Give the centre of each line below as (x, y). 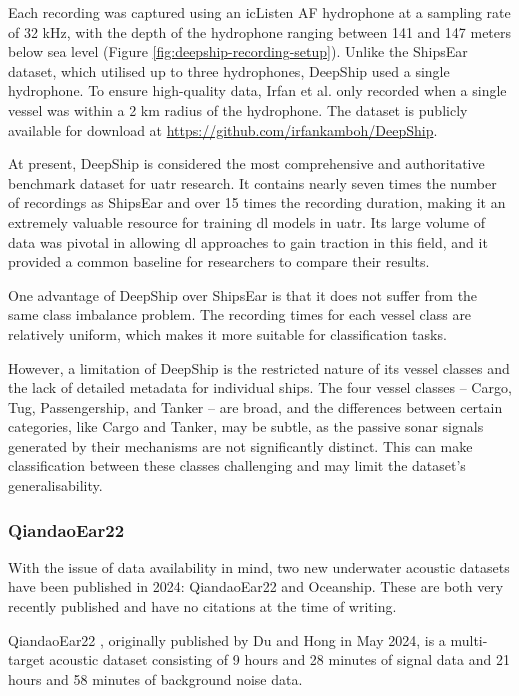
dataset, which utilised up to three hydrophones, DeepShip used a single (229, 70)
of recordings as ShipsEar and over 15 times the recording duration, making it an (257, 202)
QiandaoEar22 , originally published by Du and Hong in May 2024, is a (227, 639)
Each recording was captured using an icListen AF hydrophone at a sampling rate (259, 12)
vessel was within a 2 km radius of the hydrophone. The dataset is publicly (238, 109)
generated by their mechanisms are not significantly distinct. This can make (240, 445)
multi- (469, 639)
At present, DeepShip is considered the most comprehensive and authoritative (246, 163)
